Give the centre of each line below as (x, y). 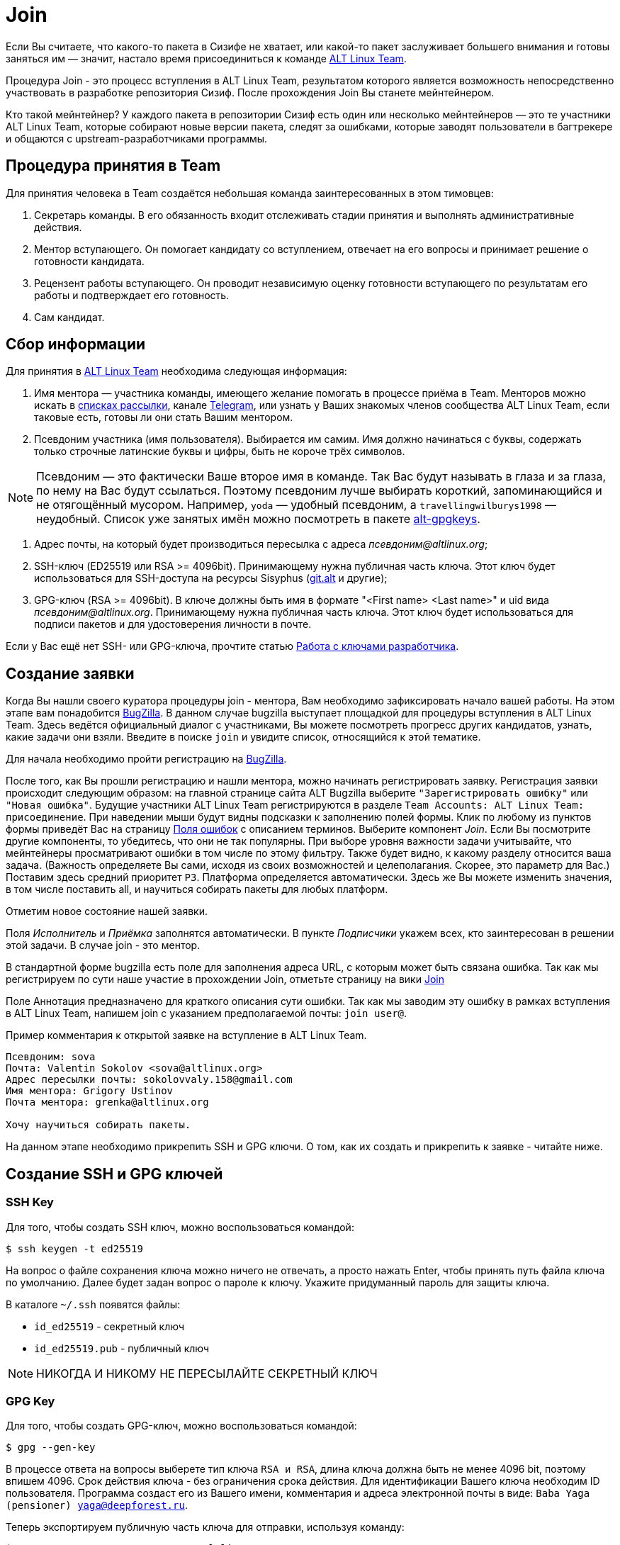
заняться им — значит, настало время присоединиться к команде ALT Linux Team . (206, 58)
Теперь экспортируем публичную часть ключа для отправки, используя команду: (205, 1527)
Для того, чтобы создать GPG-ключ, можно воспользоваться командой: (181, 1426)
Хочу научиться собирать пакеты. (98, 1125)
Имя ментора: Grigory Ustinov (90, 1091)
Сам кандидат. (69, 317)
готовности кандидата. (89, 261)
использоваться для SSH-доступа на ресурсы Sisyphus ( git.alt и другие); (211, 578)
